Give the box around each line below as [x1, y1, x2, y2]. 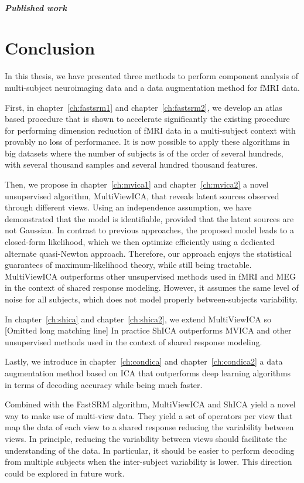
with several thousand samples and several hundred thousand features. [5, 158, 258, 171]
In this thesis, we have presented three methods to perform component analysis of [5, 70, 299, 82]
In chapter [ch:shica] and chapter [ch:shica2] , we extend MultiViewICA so [5, 312, 271, 325]
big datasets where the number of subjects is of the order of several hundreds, [5, 147, 283, 159]
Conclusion [5, 36, 95, 60]
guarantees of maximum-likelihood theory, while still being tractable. [5, 258, 252, 271]
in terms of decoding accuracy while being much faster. [5, 378, 203, 390]
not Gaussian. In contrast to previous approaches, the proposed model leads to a [5, 224, 294, 236]
